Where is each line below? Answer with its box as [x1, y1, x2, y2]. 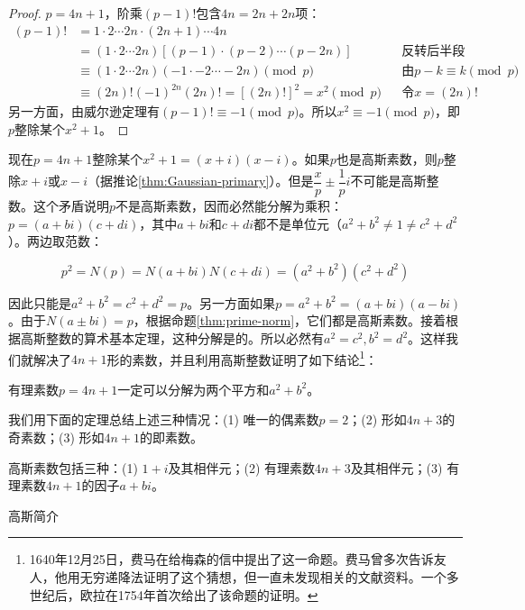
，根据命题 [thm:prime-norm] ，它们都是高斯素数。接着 [133, 311, 447, 330]
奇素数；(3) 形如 [8, 428, 105, 447]
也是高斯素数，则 [336, 150, 437, 168]
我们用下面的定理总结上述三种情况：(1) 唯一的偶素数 [8, 410, 319, 429]
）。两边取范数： [8, 232, 103, 250]
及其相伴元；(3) [350, 458, 443, 477]
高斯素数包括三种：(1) [8, 458, 138, 477]
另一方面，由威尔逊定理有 [8, 102, 160, 121]
